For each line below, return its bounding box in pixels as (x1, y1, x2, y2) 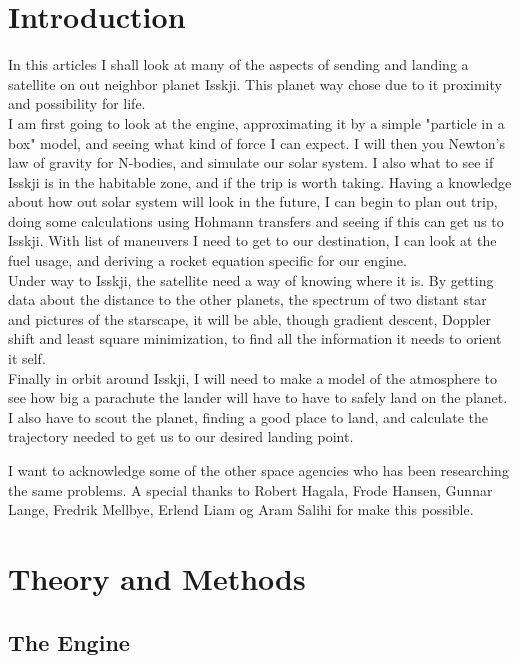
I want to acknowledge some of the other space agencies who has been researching (8, 460, 509, 480)
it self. (8, 348, 46, 369)
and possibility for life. (8, 93, 146, 114)
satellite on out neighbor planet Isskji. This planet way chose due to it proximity (8, 73, 502, 94)
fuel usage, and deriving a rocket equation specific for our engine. (8, 250, 407, 271)
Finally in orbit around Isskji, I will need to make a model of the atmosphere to (8, 367, 497, 388)
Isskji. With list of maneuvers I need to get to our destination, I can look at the (8, 230, 497, 251)
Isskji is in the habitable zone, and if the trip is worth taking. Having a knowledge (8, 171, 512, 192)
